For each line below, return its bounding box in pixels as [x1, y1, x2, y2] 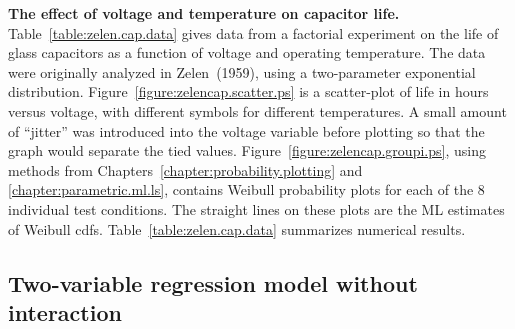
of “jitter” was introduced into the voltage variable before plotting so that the [8, 120, 485, 141]
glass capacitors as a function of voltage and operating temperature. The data [8, 42, 486, 63]
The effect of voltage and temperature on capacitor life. [8, 3, 400, 23]
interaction [8, 296, 122, 327]
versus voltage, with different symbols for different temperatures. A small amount [8, 100, 507, 121]
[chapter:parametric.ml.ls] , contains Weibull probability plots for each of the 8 [8, 179, 485, 200]
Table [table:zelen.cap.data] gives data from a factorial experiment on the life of [8, 22, 499, 43]
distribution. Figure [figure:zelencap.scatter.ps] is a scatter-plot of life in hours [8, 81, 489, 102]
